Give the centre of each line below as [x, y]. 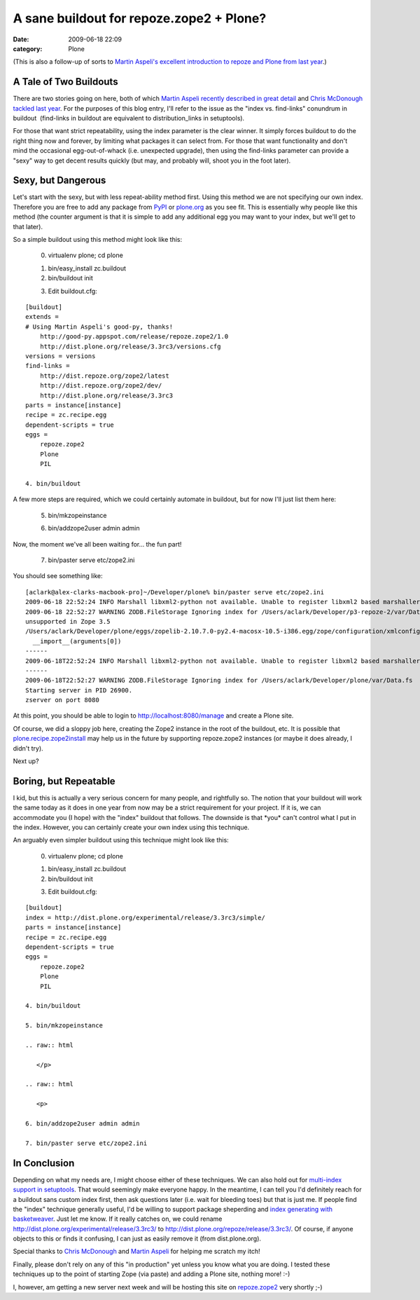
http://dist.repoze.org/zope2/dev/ [101, 386]
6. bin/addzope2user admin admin [83, 1124]
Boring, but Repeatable [64, 781]
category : [28, 48]
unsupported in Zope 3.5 [68, 621]
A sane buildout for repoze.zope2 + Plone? [140, 18]
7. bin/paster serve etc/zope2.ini [86, 1143]
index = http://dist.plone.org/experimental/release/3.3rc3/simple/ [145, 917]
